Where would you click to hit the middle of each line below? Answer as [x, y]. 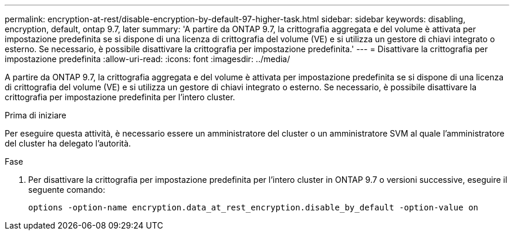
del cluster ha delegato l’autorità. [68, 143]
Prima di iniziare [35, 115]
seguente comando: [67, 190]
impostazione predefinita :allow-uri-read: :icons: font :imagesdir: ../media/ [148, 59]
